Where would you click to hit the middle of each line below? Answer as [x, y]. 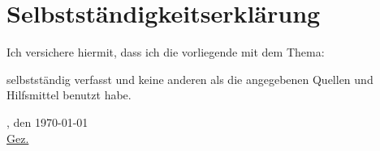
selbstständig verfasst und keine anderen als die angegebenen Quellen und [190, 79]
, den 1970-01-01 [47, 122]
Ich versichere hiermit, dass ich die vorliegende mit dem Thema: [166, 52]
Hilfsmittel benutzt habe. [69, 95]
